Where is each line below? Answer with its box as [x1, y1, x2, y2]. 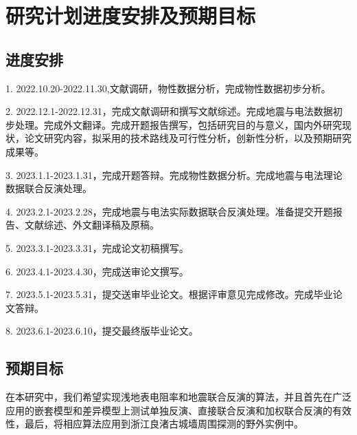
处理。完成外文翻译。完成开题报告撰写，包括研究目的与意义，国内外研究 [14, 117, 342, 131]
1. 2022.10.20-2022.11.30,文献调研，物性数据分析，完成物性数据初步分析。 [5, 81, 331, 95]
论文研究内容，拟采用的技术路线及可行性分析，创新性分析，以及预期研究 [24, 131, 352, 145]
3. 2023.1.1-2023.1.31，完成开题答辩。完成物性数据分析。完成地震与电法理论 [5, 167, 343, 182]
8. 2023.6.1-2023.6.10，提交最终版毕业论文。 [5, 323, 198, 338]
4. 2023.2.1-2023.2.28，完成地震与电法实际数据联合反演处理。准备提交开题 [5, 204, 333, 218]
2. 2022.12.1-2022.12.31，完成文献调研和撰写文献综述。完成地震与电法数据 [5, 104, 333, 118]
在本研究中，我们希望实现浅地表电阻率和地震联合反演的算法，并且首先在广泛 [5, 390, 352, 404]
